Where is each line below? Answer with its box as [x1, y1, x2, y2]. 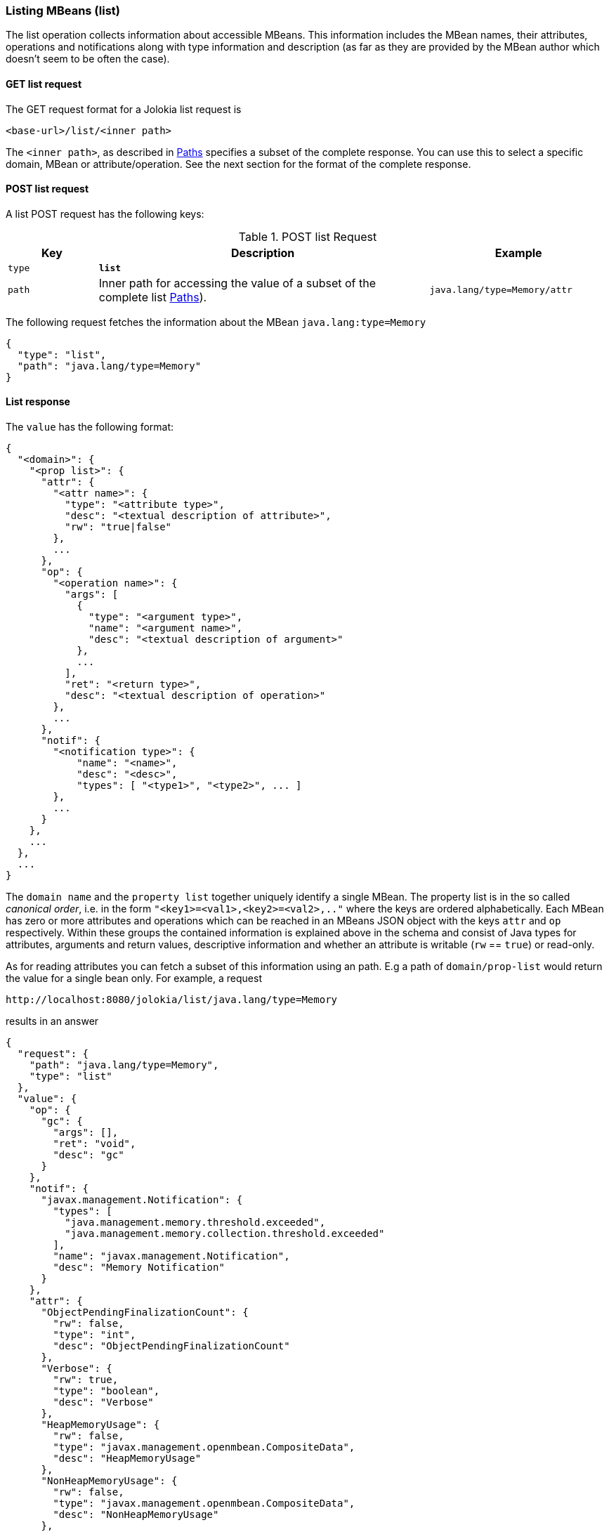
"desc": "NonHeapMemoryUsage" [53, 1509, 219, 1521]
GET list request [6, 77, 82, 90]
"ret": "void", [53, 1138, 136, 1150]
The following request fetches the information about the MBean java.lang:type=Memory [6, 315, 426, 328]
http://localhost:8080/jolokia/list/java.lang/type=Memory [6, 994, 338, 1006]
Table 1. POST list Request [238, 229, 377, 244]
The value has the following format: [6, 421, 174, 433]
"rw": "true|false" [65, 521, 172, 533]
